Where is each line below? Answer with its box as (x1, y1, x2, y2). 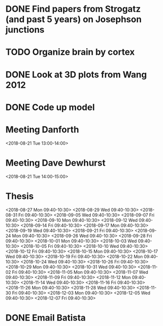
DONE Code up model (5, 102, 95, 113)
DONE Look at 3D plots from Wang (5, 69, 147, 80)
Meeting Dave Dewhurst (5, 157, 106, 168)
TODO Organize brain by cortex (5, 46, 135, 58)
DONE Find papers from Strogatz (5, 3, 141, 15)
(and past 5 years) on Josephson (5, 14, 142, 25)
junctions (5, 24, 45, 35)
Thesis (5, 191, 34, 201)
